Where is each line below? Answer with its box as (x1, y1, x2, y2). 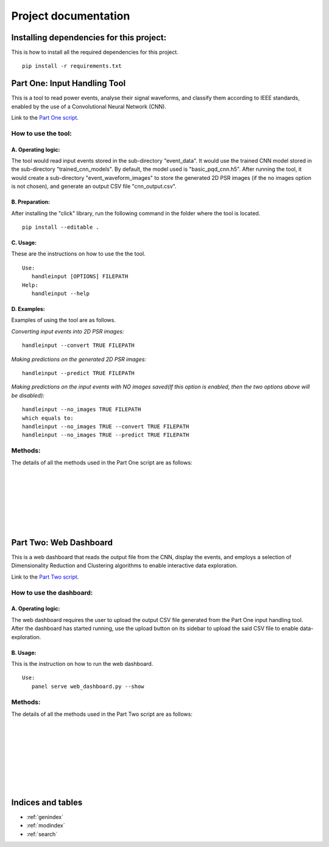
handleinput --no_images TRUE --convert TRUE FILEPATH (22, 423, 189, 430)
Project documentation (11, 9, 130, 23)
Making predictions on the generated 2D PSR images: (11, 356, 146, 363)
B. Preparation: (11, 198, 51, 205)
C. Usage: (11, 239, 37, 246)
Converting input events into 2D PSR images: (11, 327, 124, 335)
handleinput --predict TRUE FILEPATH (22, 370, 135, 376)
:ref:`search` (26, 830, 58, 838)
